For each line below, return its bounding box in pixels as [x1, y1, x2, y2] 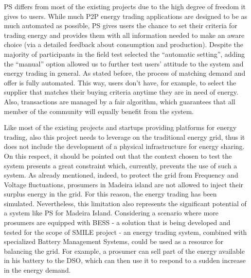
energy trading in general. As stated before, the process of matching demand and [4, 68, 246, 78]
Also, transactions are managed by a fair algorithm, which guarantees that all [4, 96, 235, 106]
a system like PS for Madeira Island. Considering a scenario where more [4, 208, 219, 218]
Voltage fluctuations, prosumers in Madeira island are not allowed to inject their [4, 179, 244, 189]
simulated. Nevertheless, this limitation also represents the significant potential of [4, 198, 247, 208]
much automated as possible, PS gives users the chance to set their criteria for [4, 20, 237, 31]
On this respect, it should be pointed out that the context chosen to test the [4, 150, 232, 161]
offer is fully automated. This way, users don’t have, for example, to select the [4, 77, 236, 87]
